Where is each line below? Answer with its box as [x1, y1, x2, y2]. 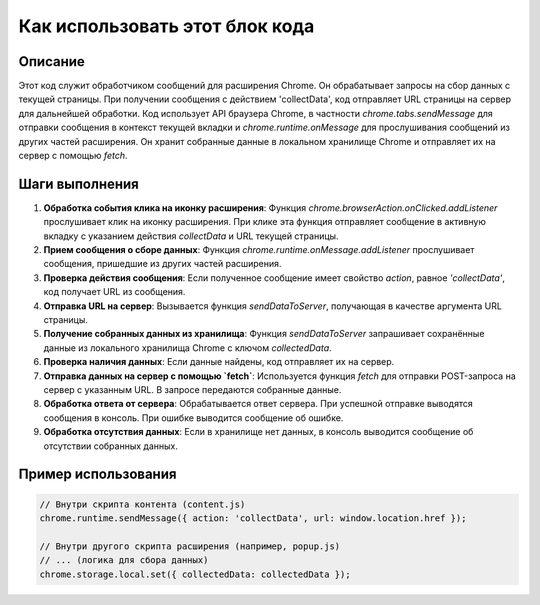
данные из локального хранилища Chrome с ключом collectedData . [43, 341, 332, 354]
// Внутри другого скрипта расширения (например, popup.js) [39, 540, 341, 552]
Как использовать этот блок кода [18, 15, 315, 37]
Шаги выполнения [18, 175, 139, 192]
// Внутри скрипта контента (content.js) [39, 498, 246, 510]
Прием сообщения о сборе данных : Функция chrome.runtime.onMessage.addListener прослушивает [43, 244, 475, 256]
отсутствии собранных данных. [43, 440, 179, 452]
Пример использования [18, 466, 177, 483]
